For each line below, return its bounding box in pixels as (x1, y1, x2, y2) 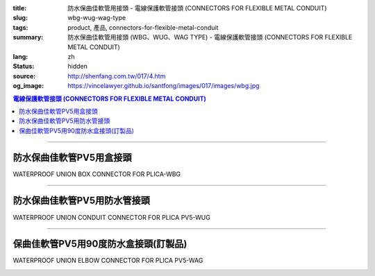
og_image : (12, 82, 44, 90)
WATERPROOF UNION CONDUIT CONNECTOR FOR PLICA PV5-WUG (12, 213, 211, 221)
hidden (67, 62, 88, 71)
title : (12, 4, 27, 12)
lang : (12, 52, 28, 60)
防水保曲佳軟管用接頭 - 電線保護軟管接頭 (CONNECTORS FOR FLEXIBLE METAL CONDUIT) (67, 4, 327, 12)
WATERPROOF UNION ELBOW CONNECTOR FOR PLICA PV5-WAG (12, 257, 203, 265)
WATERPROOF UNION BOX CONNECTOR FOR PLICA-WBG (12, 170, 181, 178)
